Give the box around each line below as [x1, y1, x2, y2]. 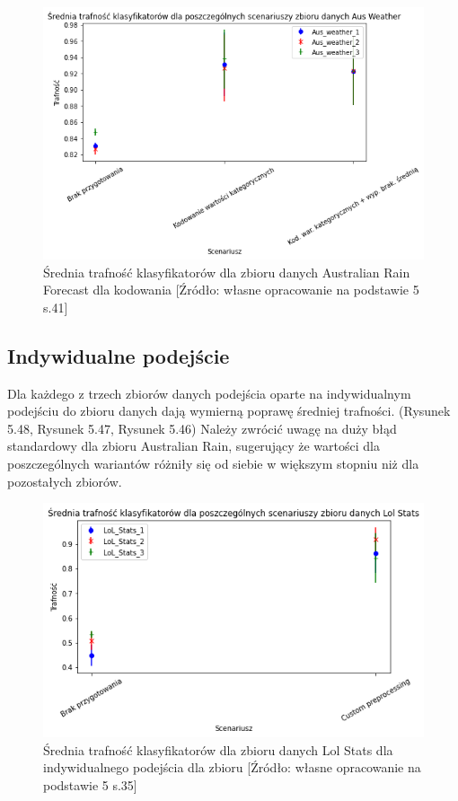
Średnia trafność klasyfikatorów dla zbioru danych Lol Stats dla [43, 740, 393, 759]
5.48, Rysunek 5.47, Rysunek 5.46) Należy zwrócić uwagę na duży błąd [7, 418, 397, 437]
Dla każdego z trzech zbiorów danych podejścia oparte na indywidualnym [7, 383, 411, 402]
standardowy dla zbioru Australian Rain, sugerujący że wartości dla [7, 436, 380, 455]
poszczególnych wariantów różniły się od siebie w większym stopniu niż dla [7, 453, 419, 472]
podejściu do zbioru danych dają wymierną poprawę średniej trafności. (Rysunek [7, 401, 451, 420]
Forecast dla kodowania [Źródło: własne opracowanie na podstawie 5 [43, 280, 419, 299]
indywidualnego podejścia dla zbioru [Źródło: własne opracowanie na [43, 758, 421, 777]
